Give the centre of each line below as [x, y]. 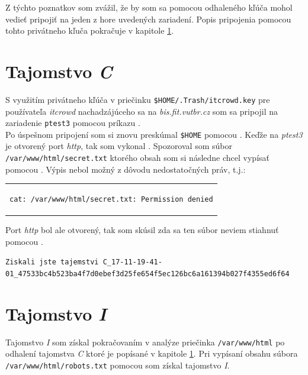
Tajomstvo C [59, 71]
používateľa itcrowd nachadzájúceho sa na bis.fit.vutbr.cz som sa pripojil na [142, 111]
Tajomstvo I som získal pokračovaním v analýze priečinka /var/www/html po [145, 342]
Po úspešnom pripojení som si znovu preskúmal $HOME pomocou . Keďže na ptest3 [154, 134]
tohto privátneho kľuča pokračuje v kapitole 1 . [90, 30]
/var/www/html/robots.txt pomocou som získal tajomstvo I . [118, 365]
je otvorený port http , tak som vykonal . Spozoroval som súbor [119, 146]
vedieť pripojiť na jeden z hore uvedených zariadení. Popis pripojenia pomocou [148, 19]
